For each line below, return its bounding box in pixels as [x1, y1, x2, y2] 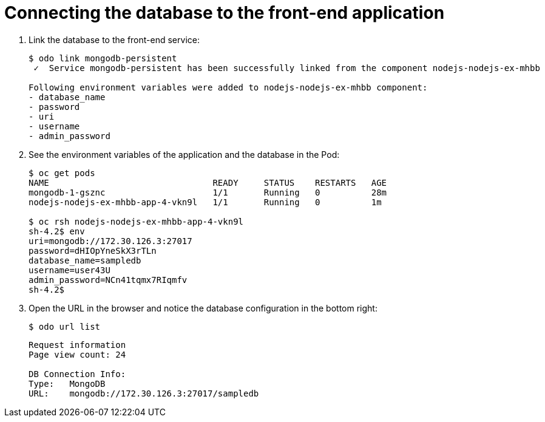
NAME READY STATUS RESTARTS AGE [29, 177, 387, 188]
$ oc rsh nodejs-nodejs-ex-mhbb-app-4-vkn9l [29, 216, 244, 226]
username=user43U [29, 265, 110, 275]
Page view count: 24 [29, 349, 126, 359]
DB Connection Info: [29, 369, 126, 379]
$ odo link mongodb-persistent [29, 53, 177, 63]
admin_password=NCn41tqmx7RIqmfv [29, 274, 188, 285]
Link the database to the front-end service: [29, 34, 200, 45]
